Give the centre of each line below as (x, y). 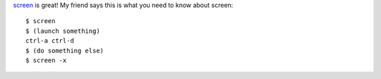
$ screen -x (46, 60)
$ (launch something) (63, 31)
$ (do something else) (65, 50)
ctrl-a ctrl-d (50, 41)
